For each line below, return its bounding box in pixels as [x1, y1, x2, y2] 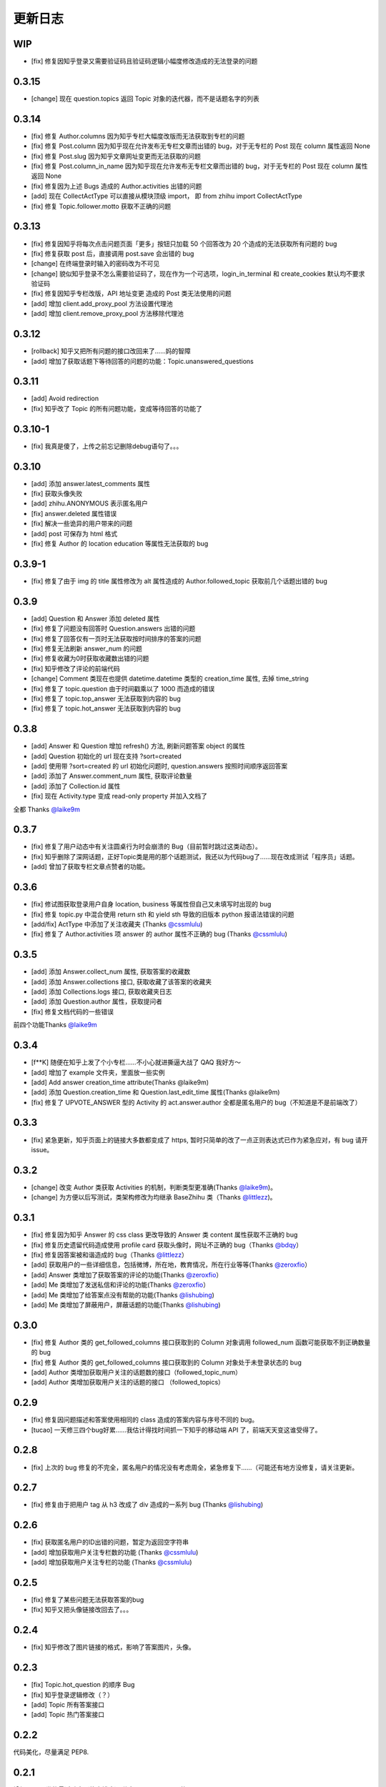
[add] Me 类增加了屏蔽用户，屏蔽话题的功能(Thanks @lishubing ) [31, 1300, 221, 1309]
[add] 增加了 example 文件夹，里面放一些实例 [31, 1068, 165, 1076]
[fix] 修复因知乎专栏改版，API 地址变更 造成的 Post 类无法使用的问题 [31, 289, 232, 298]
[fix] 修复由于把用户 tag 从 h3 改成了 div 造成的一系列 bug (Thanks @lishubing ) [31, 1500, 264, 1509]
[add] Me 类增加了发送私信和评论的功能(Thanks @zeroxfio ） [31, 1280, 210, 1289]
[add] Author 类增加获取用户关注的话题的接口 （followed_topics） [31, 1378, 225, 1387]
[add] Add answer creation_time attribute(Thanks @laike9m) [31, 1078, 209, 1086]
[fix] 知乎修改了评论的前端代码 [31, 664, 121, 673]
